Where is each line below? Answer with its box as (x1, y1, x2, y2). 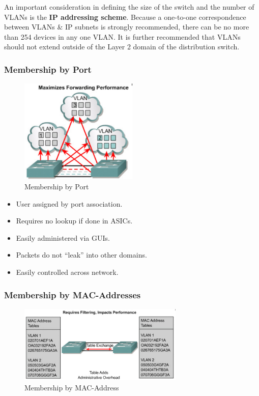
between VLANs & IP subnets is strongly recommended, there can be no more (4, 21, 249, 32)
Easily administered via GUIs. (16, 232, 110, 243)
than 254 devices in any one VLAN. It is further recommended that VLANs (4, 31, 241, 42)
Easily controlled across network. (16, 267, 119, 277)
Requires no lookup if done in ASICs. (16, 215, 133, 226)
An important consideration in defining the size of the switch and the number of (4, 2, 254, 12)
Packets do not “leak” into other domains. (16, 249, 147, 260)
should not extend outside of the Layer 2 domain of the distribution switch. (4, 41, 240, 52)
